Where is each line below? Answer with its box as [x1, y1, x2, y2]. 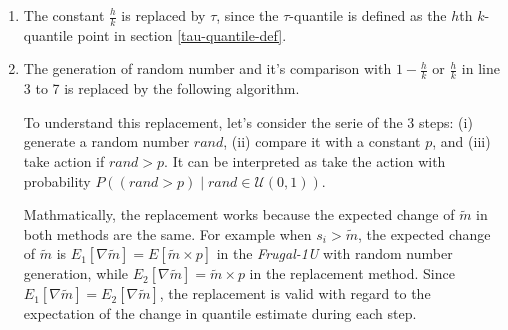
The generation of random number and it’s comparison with [23, 58, 392, 79]
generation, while [23, 263, 129, 284]
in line [461, 58, 500, 79]
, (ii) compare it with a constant [223, 131, 421, 152]
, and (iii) [432, 131, 491, 152]
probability [23, 170, 91, 191]
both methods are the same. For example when [23, 223, 312, 244]
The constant [23, 5, 105, 25]
